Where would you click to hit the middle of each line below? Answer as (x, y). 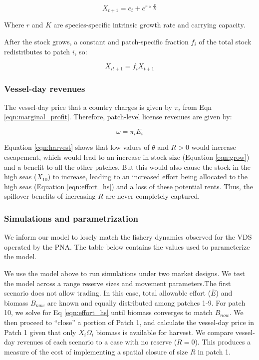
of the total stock (225, 41)
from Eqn (197, 107)
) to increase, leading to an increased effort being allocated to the (148, 177)
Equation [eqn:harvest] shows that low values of (77, 147)
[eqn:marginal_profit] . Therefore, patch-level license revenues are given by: (118, 117)
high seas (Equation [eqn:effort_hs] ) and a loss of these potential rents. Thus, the (129, 186)
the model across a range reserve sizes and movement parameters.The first (118, 283)
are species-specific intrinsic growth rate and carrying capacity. (149, 25)
